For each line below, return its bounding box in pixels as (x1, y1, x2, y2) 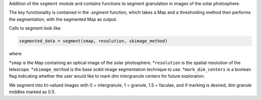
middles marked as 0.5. (9, 89, 56, 95)
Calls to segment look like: (9, 25, 62, 31)
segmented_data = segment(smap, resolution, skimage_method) (19, 38, 168, 44)
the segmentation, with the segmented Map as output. (9, 16, 117, 22)
